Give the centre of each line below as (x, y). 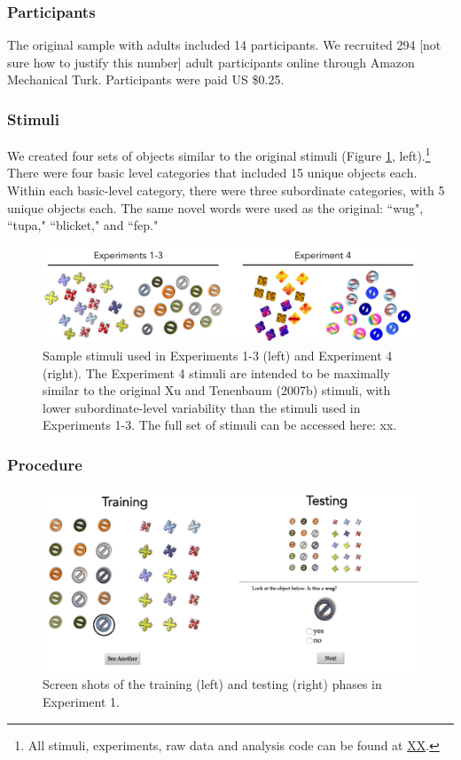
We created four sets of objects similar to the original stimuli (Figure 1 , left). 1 (219, 154)
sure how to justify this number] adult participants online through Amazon (211, 62)
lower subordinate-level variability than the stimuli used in (202, 407)
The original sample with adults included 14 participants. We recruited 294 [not (224, 45)
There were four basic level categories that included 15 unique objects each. (212, 173)
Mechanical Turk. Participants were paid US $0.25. (146, 79)
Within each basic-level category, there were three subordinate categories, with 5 (226, 190)
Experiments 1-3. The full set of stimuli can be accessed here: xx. (220, 425)
